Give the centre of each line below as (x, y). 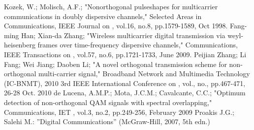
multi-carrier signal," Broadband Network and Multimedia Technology (144, 74)
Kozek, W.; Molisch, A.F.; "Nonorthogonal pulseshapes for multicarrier (111, 6)
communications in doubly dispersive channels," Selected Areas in (103, 16)
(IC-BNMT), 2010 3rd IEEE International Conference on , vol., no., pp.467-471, (125, 83)
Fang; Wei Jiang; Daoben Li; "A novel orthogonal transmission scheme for (115, 64)
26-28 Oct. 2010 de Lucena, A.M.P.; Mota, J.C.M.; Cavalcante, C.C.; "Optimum (125, 93)
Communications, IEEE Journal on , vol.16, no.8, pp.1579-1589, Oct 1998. (116, 26)
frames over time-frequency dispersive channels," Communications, (138, 45)
